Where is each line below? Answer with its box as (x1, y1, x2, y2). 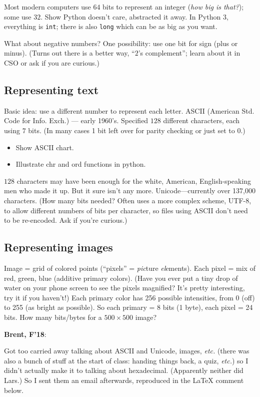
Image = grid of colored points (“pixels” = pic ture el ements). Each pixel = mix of (4, 262, 255, 273)
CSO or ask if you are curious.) (4, 58, 99, 68)
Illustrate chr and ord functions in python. (15, 159, 146, 169)
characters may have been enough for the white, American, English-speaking (16, 175, 251, 186)
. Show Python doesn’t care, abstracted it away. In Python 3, (40, 11, 228, 22)
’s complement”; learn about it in (138, 48, 240, 58)
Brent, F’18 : (4, 328, 46, 339)
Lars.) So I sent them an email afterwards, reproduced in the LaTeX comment (4, 374, 244, 385)
